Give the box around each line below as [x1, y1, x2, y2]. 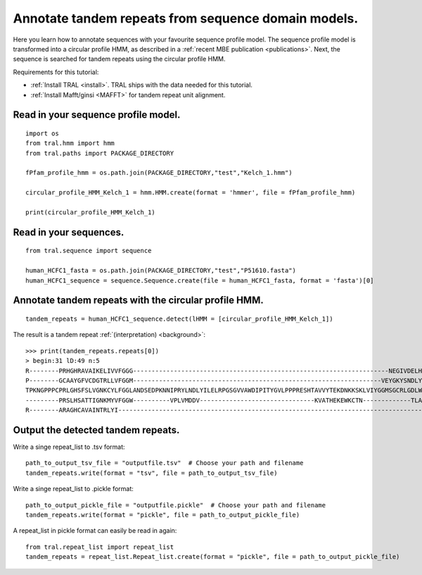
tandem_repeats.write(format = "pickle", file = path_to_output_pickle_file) [25, 511, 300, 519]
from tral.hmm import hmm [25, 140, 115, 147]
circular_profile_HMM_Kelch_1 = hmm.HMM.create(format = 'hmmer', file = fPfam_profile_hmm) [25, 189, 356, 197]
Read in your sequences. [13, 226, 124, 238]
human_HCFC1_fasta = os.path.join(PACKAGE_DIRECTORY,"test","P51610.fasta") [25, 266, 297, 275]
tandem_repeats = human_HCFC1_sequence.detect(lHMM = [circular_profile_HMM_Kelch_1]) [25, 315, 333, 323]
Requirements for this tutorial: [13, 68, 99, 76]
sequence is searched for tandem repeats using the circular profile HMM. [13, 55, 226, 63]
